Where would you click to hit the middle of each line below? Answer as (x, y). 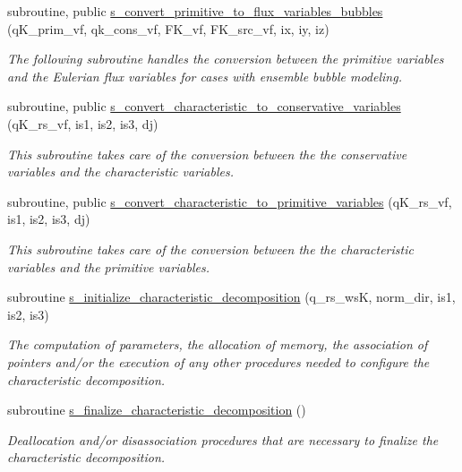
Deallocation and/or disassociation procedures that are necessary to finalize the (223, 439)
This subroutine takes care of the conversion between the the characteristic (210, 249)
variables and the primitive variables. (108, 266)
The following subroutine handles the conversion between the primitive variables (226, 59)
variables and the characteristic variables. (120, 172)
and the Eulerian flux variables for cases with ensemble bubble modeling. (205, 76)
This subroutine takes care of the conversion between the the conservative (207, 154)
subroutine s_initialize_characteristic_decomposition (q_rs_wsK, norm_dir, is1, (231, 297)
